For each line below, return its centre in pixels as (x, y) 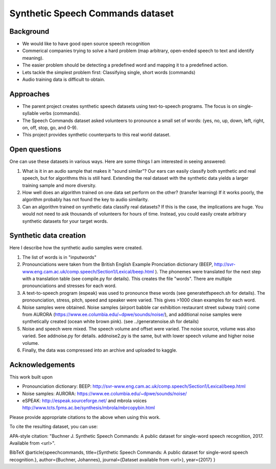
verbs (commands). (60, 113)
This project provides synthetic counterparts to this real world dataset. (96, 135)
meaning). (33, 58)
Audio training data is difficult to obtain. (64, 80)
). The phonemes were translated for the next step (208, 271)
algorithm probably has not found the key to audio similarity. (86, 200)
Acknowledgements (42, 365)
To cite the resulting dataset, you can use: (54, 427)
